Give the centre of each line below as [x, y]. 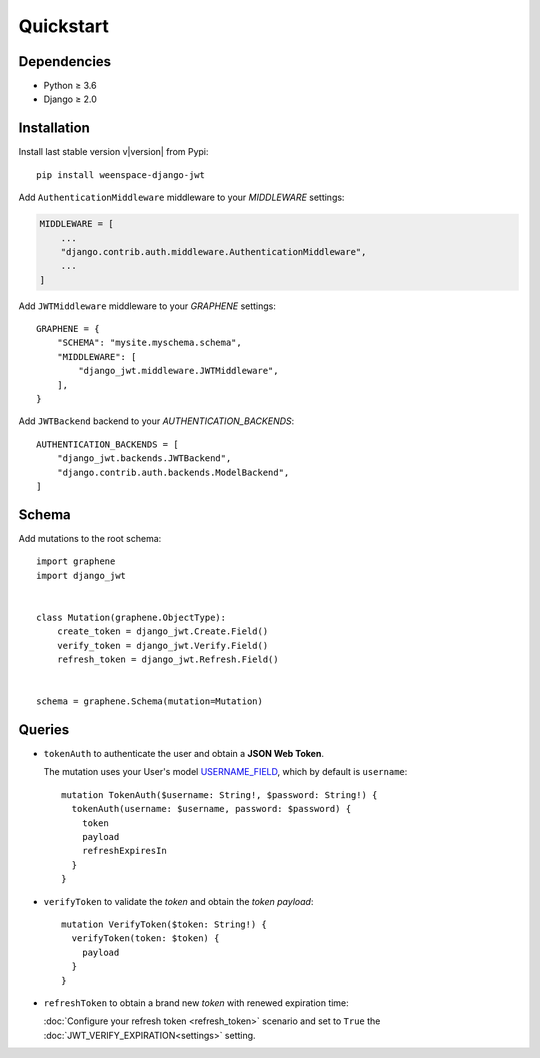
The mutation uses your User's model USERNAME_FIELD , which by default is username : [225, 772]
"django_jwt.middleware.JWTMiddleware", [178, 371]
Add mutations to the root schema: [90, 538]
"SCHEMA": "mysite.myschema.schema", [149, 343]
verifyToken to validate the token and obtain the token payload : [178, 901]
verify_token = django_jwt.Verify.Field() [162, 645]
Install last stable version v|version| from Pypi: [113, 152]
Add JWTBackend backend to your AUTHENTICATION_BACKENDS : [156, 421]
